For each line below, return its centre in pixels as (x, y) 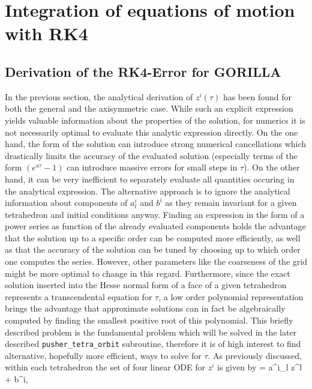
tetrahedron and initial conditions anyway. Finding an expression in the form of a (155, 214)
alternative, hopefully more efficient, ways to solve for (103, 355)
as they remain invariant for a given (231, 203)
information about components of (66, 203)
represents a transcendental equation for (79, 296)
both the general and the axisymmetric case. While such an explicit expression (149, 108)
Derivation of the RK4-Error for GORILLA (143, 71)
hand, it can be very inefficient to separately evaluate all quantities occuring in (150, 179)
